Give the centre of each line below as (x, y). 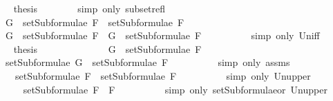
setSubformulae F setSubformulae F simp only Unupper (163, 75)
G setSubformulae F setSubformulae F (95, 22)
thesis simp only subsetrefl (89, 8)
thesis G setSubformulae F (107, 48)
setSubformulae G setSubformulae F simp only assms (148, 62)
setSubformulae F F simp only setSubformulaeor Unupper (175, 89)
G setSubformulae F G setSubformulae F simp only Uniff (162, 35)
